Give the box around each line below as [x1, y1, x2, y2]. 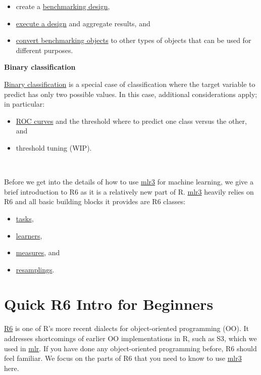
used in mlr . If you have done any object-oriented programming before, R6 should [4, 343, 257, 353]
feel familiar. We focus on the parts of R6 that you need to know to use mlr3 [4, 353, 242, 363]
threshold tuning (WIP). [16, 142, 92, 153]
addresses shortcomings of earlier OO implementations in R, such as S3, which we [4, 333, 257, 343]
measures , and [16, 247, 60, 258]
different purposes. [16, 44, 73, 55]
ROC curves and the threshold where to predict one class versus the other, [16, 115, 247, 126]
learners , [16, 230, 42, 241]
